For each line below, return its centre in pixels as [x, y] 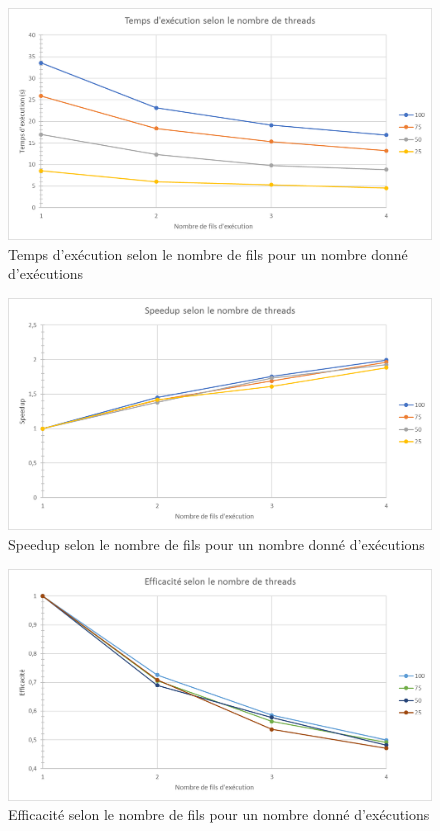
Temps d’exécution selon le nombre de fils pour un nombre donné [208, 253]
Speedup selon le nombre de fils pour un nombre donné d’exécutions [216, 543]
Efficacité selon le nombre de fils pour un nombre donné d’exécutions [219, 814]
